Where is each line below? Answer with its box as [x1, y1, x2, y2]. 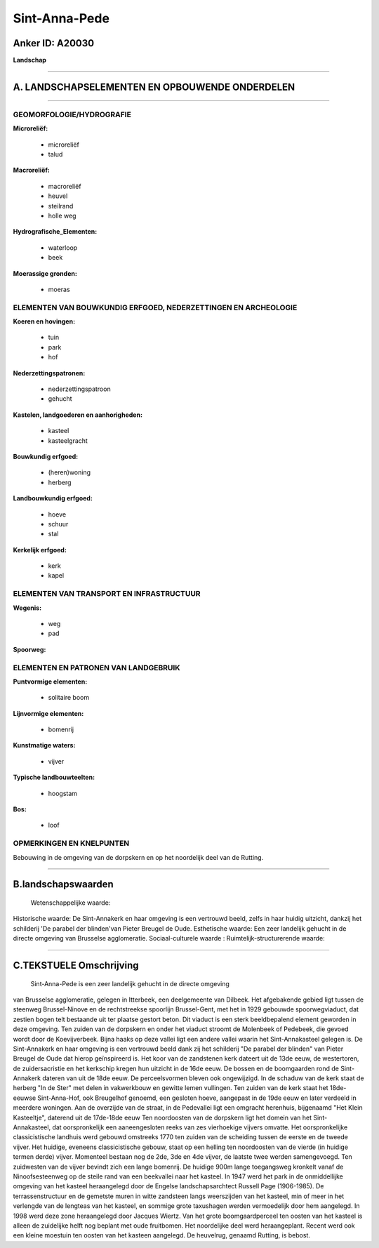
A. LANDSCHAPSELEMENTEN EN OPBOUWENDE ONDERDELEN [13, 81, 295, 93]
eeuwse [13, 1094, 36, 1102]
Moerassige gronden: [13, 269, 77, 277]
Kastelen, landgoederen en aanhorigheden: [13, 411, 143, 419]
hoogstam [48, 789, 77, 797]
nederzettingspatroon [48, 385, 112, 393]
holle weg [48, 211, 77, 220]
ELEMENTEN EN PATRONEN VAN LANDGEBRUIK [13, 663, 180, 672]
